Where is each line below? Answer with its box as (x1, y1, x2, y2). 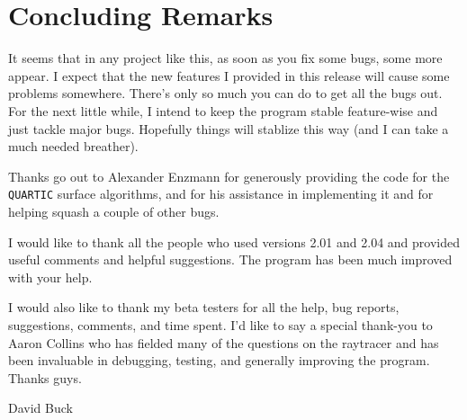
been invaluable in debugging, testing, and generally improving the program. (8, 351, 430, 370)
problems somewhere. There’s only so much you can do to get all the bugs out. (8, 84, 443, 103)
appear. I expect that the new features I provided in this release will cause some (8, 66, 450, 85)
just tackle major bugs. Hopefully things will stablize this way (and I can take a (8, 119, 449, 138)
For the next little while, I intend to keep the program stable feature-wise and (8, 101, 438, 120)
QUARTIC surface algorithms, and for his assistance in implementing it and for (8, 184, 434, 203)
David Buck (8, 398, 73, 417)
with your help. (8, 267, 93, 286)
